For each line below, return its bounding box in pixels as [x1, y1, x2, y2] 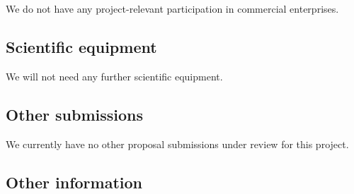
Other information [6, 171, 142, 193]
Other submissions [6, 103, 143, 125]
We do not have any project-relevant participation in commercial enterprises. [6, 1, 339, 16]
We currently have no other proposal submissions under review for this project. [6, 136, 349, 151]
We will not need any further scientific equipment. [6, 68, 223, 83]
